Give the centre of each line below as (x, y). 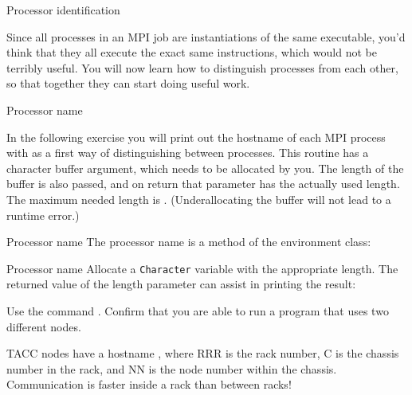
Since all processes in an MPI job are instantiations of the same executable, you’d (206, 36)
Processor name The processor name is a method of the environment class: (189, 242)
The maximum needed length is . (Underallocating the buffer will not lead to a (199, 199)
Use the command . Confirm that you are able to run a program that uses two (198, 310)
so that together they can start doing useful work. (128, 83)
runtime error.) (43, 215)
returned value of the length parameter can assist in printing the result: (181, 284)
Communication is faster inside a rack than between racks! (149, 384)
